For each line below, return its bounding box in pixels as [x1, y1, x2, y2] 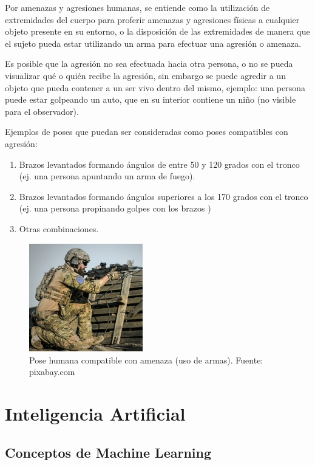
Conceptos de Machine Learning [5, 443, 212, 461]
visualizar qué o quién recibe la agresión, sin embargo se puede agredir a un [5, 69, 286, 81]
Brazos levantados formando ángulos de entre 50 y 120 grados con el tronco [19, 157, 300, 170]
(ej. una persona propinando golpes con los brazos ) [19, 202, 211, 215]
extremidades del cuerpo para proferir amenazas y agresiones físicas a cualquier [5, 13, 300, 26]
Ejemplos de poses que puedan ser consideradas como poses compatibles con [5, 125, 288, 138]
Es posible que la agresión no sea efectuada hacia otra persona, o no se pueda [5, 57, 293, 70]
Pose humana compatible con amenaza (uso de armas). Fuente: [29, 353, 263, 366]
